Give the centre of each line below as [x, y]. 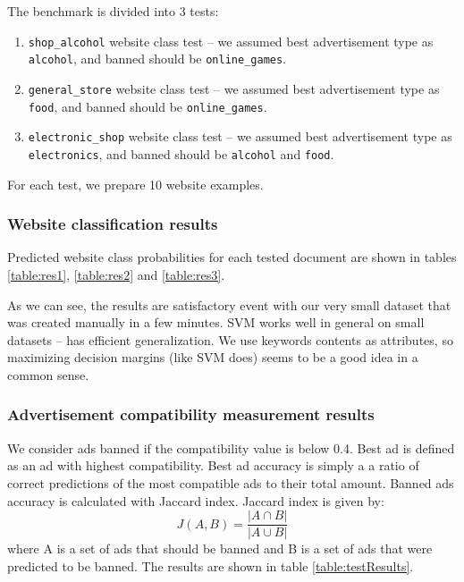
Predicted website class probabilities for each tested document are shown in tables [232, 257]
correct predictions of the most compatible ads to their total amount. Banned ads [231, 482]
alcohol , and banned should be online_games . [157, 59]
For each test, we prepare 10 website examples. [135, 184]
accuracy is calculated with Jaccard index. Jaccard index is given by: [196, 500]
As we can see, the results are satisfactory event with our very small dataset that [229, 304]
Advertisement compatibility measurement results [191, 414]
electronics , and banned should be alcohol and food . [181, 153]
